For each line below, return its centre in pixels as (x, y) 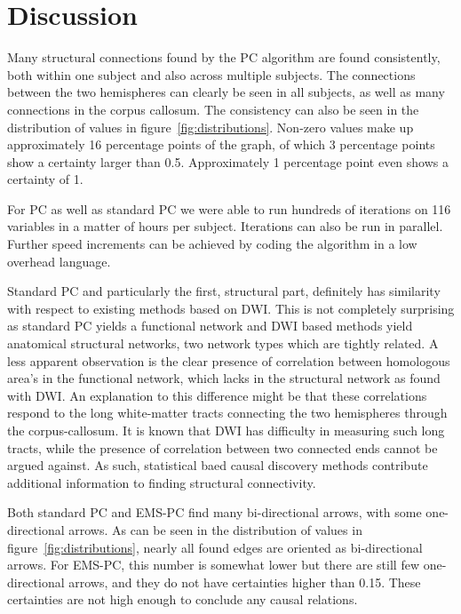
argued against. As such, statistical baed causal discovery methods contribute (218, 465)
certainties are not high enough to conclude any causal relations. (183, 599)
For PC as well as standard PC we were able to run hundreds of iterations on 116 (229, 208)
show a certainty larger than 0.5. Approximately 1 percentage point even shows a (228, 161)
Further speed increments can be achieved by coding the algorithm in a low (212, 244)
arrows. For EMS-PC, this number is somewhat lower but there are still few (214, 565)
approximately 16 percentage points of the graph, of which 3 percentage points (221, 144)
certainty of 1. (45, 179)
